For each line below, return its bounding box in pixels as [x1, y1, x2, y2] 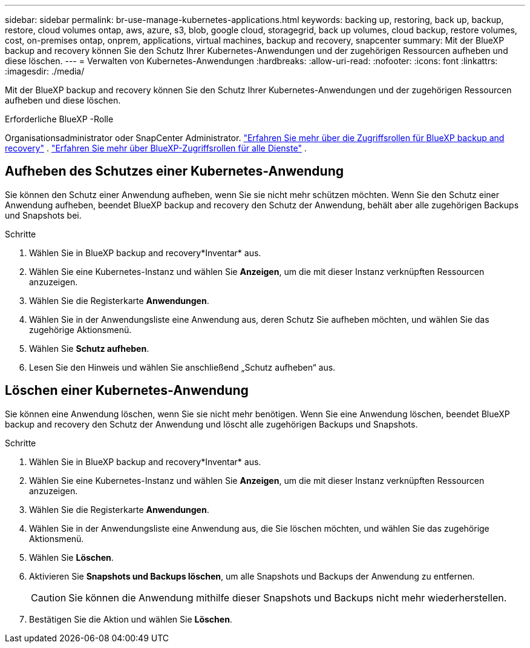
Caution [31, 591, 67, 604]
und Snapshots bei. [5, 210, 82, 220]
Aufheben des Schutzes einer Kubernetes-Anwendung [5, 164, 344, 179]
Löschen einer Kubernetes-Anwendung [5, 383, 249, 398]
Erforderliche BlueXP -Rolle [5, 114, 114, 124]
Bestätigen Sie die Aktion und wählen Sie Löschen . [29, 613, 232, 624]
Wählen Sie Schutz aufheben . [29, 343, 149, 354]
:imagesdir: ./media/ [5, 66, 85, 76]
